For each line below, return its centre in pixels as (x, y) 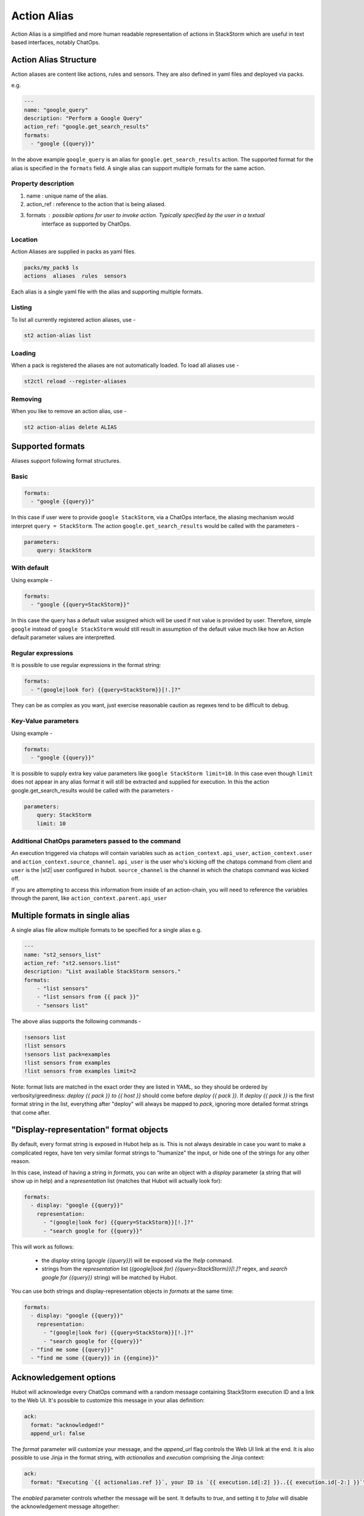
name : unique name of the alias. (67, 196)
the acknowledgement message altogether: (66, 1506)
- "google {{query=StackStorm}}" (80, 605)
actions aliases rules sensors (75, 276)
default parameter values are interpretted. (64, 637)
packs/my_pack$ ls (51, 267)
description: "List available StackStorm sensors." (103, 971)
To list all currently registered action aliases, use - (73, 320)
